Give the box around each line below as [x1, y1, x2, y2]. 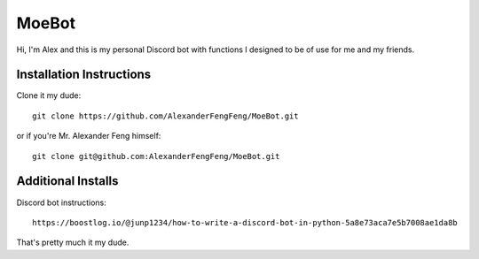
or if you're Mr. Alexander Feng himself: [16, 131, 161, 141]
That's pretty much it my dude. [16, 237, 130, 248]
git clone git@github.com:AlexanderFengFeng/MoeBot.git [32, 151, 280, 161]
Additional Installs [16, 173, 119, 189]
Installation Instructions [16, 67, 152, 82]
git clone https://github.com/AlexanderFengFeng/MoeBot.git [32, 110, 299, 121]
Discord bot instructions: [16, 197, 106, 208]
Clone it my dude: [16, 90, 82, 101]
